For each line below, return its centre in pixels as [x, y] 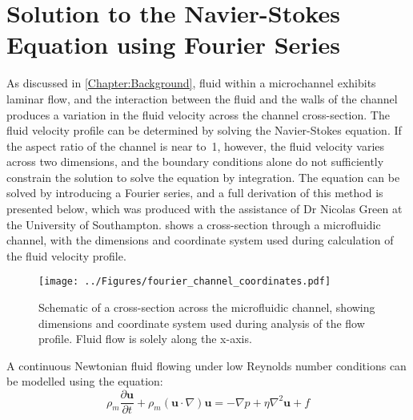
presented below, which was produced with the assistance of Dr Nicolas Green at [204, 209]
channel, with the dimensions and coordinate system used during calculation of [200, 240]
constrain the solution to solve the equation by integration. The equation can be [203, 177]
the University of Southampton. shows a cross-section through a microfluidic [194, 224]
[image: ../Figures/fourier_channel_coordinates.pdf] [185, 282]
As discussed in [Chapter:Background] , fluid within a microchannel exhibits [191, 83]
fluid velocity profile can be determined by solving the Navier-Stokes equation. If [204, 130]
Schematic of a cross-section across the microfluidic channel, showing [207, 307]
